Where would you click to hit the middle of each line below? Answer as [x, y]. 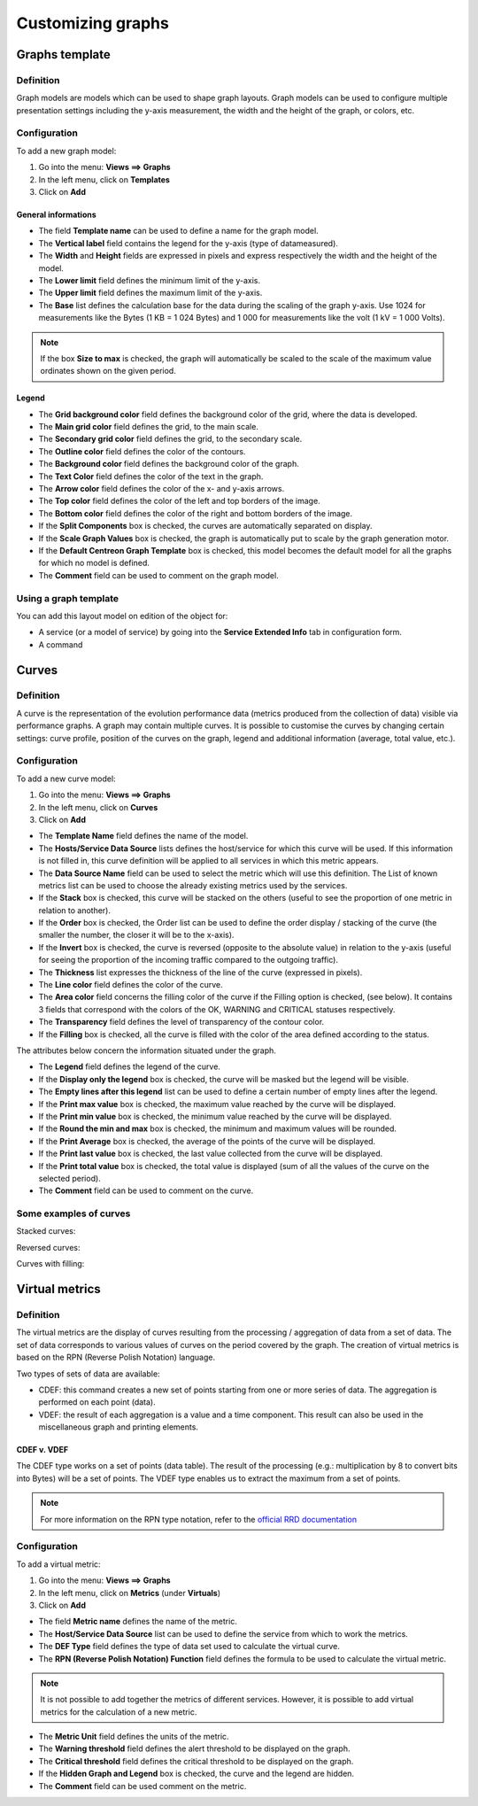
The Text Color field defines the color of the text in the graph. [151, 476]
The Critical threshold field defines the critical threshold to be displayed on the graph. [196, 1761]
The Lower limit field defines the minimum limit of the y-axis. [150, 280]
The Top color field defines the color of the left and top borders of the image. [179, 501]
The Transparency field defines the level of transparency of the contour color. [181, 1022]
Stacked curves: [46, 1231]
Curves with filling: [50, 1264]
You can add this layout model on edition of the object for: [122, 616]
